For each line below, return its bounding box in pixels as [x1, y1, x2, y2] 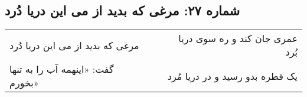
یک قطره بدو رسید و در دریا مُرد [167, 69, 298, 83]
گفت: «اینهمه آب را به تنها [9, 62, 114, 76]
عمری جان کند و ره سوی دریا [178, 31, 298, 46]
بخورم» [9, 76, 39, 90]
